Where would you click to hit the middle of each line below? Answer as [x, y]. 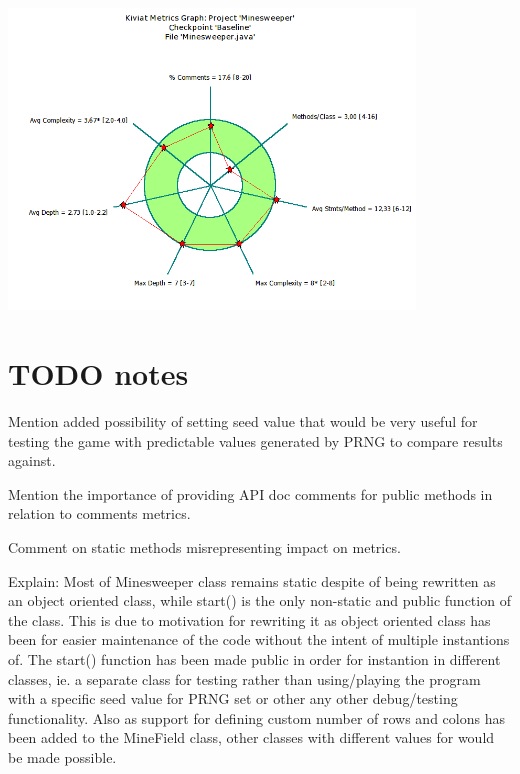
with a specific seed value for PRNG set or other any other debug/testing [233, 698]
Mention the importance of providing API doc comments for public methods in [250, 493]
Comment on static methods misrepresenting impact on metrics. [204, 547]
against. [32, 460]
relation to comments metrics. [99, 513]
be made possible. [62, 756]
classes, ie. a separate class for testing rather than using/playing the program [244, 678]
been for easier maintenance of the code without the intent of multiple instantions [259, 639]
